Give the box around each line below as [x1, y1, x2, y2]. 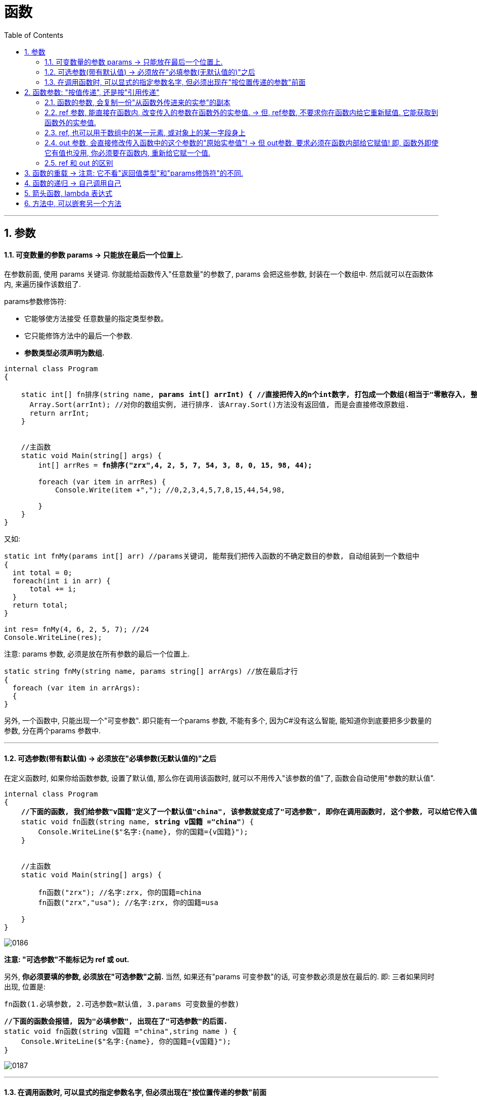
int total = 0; [12, 569, 72, 577]
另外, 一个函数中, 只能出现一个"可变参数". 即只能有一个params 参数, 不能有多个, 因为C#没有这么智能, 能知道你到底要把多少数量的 [4, 716, 432, 725]
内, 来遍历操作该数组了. [4, 280, 81, 289]
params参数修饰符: [4, 297, 67, 306]
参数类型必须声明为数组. [24, 348, 105, 358]
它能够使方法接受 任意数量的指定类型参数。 [24, 314, 168, 323]
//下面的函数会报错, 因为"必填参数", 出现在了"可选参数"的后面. [4, 1017, 228, 1025]
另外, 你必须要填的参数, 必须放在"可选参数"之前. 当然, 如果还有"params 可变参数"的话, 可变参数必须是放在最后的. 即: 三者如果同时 [4, 972, 435, 981]
